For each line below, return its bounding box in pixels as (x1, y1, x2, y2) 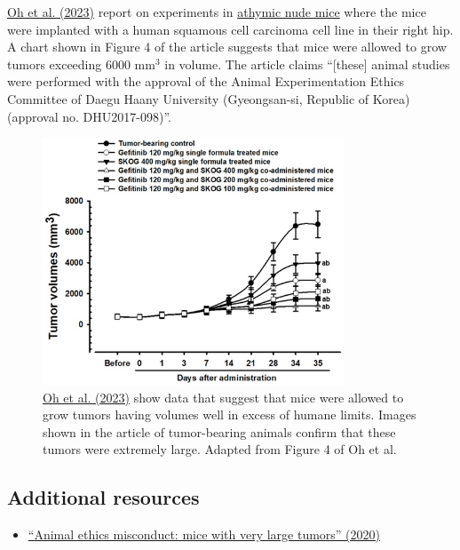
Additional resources (7, 483, 200, 511)
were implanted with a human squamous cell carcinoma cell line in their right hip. (7, 20, 454, 38)
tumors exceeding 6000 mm (7, 54, 155, 73)
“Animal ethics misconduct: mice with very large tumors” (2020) (28, 525, 380, 544)
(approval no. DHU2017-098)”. (7, 107, 171, 125)
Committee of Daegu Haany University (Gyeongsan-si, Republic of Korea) (7, 89, 410, 108)
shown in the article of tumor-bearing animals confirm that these (43, 422, 396, 441)
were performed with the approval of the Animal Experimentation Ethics (7, 72, 405, 91)
